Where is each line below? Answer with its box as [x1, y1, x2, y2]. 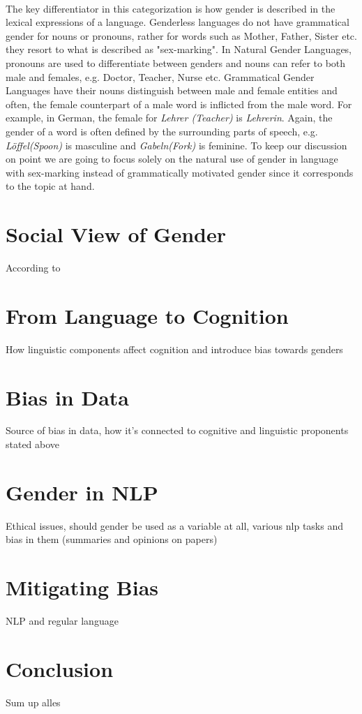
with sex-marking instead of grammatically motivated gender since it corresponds [6, 165, 354, 179]
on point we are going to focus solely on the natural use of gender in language [6, 151, 338, 166]
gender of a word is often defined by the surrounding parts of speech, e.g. [6, 124, 318, 138]
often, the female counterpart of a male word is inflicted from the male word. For [6, 96, 352, 111]
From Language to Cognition [6, 301, 289, 329]
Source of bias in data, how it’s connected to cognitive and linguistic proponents [6, 423, 349, 438]
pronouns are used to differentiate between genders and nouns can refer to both [6, 55, 346, 70]
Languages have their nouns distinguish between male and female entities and [6, 83, 338, 98]
